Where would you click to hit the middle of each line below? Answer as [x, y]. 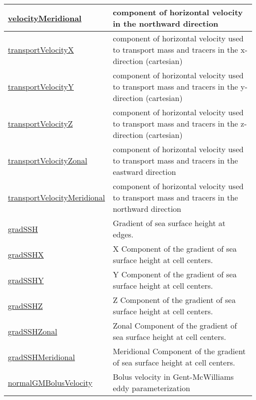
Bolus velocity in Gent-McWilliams [173, 377]
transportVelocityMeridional [57, 197]
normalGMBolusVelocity [50, 382]
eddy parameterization [152, 388]
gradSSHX [26, 254]
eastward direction [144, 172]
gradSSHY [26, 280]
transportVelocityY [41, 86]
